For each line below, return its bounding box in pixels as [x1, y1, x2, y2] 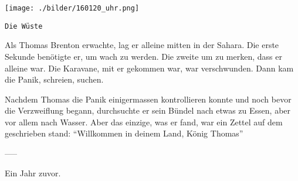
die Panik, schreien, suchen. [5, 73, 104, 86]
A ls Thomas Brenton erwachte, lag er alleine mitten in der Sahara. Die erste [5, 39, 279, 51]
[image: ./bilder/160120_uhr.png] [5, 4, 140, 12]
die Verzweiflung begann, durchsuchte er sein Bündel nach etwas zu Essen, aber [5, 104, 291, 117]
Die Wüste [5, 22, 43, 30]
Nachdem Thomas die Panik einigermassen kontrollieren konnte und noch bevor [5, 93, 292, 105]
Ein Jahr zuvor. [5, 166, 61, 179]
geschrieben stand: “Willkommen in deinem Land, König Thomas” [5, 127, 243, 139]
